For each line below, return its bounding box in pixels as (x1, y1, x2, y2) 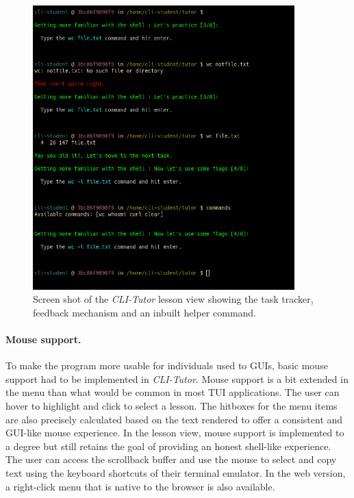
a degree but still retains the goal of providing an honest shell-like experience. (5, 438, 331, 453)
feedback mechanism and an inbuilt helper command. (33, 305, 257, 319)
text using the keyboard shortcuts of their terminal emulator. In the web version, (5, 465, 346, 480)
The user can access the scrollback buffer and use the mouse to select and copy (5, 452, 337, 466)
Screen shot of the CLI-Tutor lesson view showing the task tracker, (33, 292, 314, 306)
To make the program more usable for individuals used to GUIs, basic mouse (5, 358, 328, 373)
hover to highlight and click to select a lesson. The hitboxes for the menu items (5, 398, 338, 412)
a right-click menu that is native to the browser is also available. (5, 479, 275, 493)
